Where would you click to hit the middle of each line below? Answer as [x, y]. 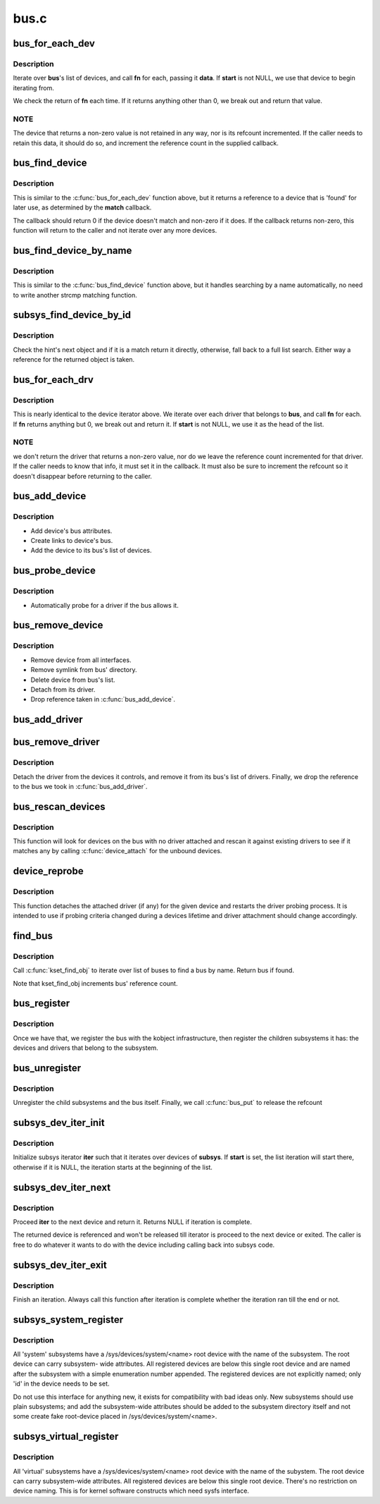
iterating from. [33, 87]
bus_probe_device [55, 571]
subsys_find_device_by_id [72, 315]
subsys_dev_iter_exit [60, 1265]
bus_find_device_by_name [72, 250]
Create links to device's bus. [72, 541]
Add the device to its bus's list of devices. [91, 551]
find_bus [33, 935]
